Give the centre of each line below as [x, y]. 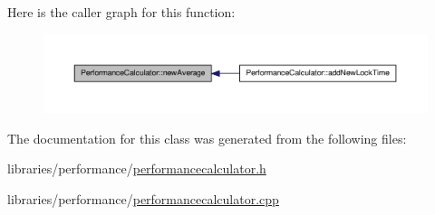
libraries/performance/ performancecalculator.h [137, 168]
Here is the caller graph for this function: [121, 12]
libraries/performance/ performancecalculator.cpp [143, 198]
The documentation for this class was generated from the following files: [207, 138]
